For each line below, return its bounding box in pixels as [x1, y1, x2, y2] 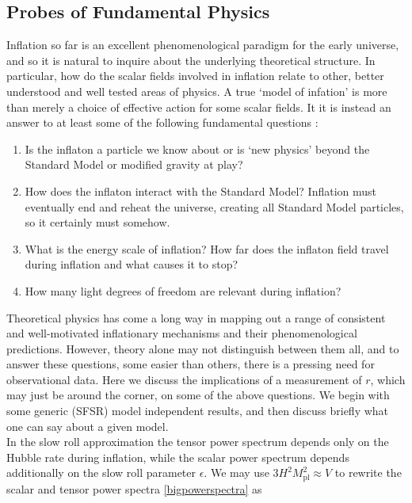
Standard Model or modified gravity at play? [25, 156, 243, 173]
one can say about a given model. [6, 417, 169, 434]
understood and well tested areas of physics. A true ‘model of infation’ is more [6, 82, 387, 99]
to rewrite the [334, 464, 402, 481]
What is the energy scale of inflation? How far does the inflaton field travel [25, 240, 389, 257]
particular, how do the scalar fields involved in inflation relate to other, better [6, 67, 384, 84]
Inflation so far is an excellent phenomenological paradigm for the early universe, [6, 36, 399, 53]
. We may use [204, 464, 269, 481]
